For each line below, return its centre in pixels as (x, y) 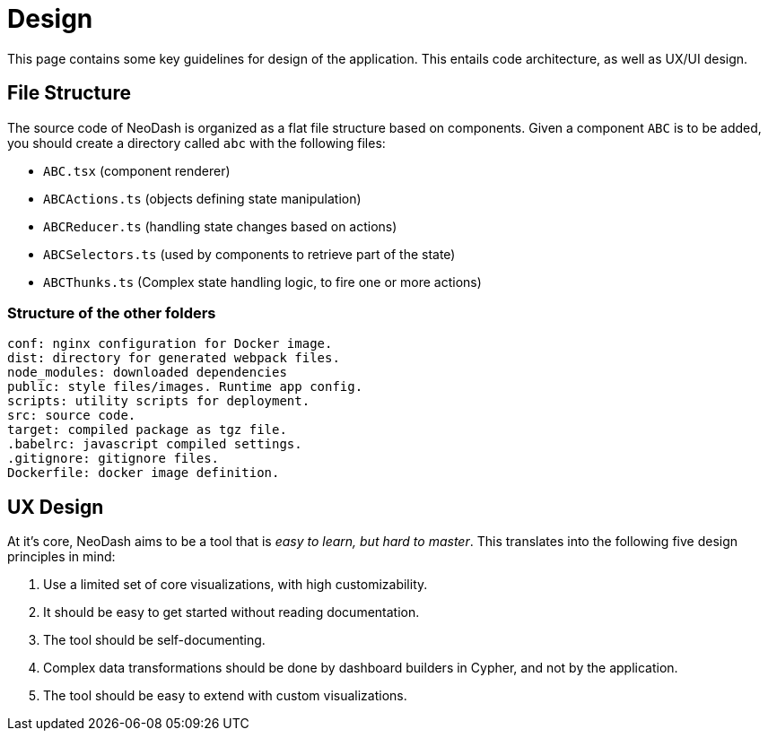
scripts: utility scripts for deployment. (159, 401)
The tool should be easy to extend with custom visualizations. (225, 696)
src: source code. (72, 416)
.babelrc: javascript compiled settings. (155, 444)
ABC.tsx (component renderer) (137, 170)
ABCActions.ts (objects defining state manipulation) (202, 198)
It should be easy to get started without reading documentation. (231, 612)
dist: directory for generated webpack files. (174, 358)
